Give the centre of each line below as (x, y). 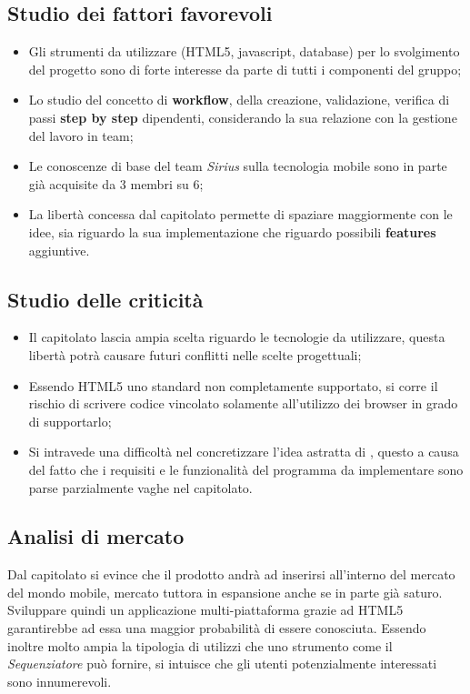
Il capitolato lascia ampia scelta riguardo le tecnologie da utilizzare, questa (237, 337)
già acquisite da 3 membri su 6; (116, 183)
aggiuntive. (59, 250)
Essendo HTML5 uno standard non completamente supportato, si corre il (233, 385)
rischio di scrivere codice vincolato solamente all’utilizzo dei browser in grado (243, 403)
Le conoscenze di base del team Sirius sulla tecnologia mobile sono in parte (238, 166)
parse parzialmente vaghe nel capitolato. (140, 487)
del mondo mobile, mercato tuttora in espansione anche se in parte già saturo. (225, 592)
